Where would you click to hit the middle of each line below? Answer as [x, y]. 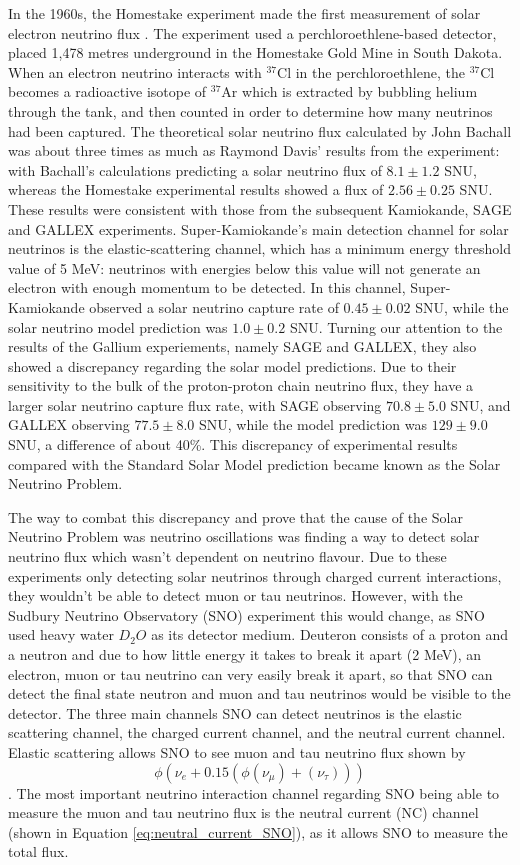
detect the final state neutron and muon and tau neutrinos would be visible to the [259, 693]
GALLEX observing [69, 424]
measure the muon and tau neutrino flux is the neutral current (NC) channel [243, 812]
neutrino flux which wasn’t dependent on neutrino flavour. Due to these [227, 556]
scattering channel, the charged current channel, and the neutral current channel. [257, 732]
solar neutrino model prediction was [118, 326]
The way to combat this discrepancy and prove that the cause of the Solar [235, 516]
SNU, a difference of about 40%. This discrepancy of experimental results [233, 444]
